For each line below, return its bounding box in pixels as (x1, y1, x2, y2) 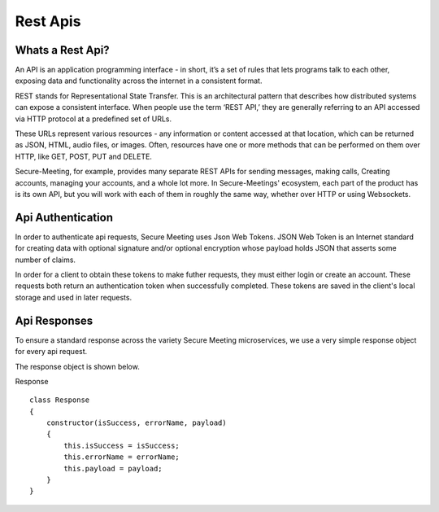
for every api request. (15, 347, 88, 357)
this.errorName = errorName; (63, 453, 180, 462)
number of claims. (15, 255, 76, 265)
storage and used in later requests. (15, 292, 133, 302)
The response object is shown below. (15, 361, 140, 371)
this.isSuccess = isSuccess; (63, 440, 180, 450)
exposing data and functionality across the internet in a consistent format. (15, 76, 263, 85)
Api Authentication (15, 210, 114, 224)
